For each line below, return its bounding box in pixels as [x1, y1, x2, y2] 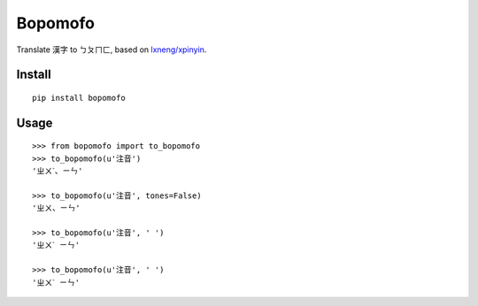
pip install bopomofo [32, 93, 126, 103]
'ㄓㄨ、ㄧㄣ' [32, 203, 81, 213]
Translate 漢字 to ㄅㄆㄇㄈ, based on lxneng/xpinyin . [16, 44, 207, 55]
